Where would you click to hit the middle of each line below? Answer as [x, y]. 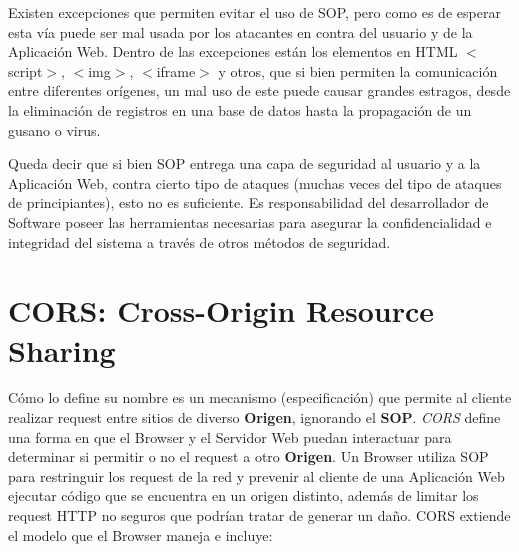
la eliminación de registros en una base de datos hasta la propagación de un [240, 109]
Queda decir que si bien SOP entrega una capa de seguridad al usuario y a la [244, 163]
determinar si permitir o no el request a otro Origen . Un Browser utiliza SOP [248, 456]
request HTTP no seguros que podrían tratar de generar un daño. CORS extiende [259, 515]
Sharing [62, 349]
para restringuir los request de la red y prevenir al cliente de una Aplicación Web [256, 475]
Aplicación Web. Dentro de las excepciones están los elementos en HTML [233, 51]
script [25, 70]
